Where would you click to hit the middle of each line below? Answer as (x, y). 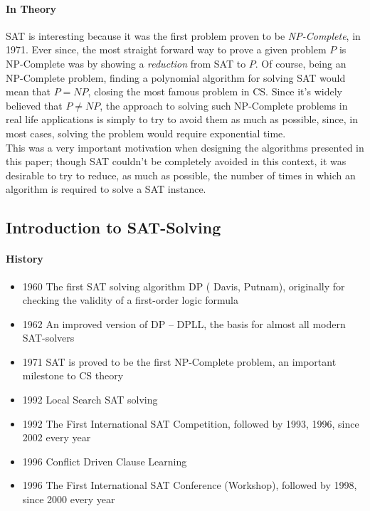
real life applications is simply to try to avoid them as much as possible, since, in (182, 119)
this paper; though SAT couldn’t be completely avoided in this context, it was (176, 161)
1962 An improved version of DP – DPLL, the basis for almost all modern (184, 323)
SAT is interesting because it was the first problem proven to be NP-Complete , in (183, 35)
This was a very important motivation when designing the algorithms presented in (185, 147)
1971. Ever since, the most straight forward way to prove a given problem (166, 49)
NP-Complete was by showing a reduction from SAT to (126, 63)
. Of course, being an (301, 63)
